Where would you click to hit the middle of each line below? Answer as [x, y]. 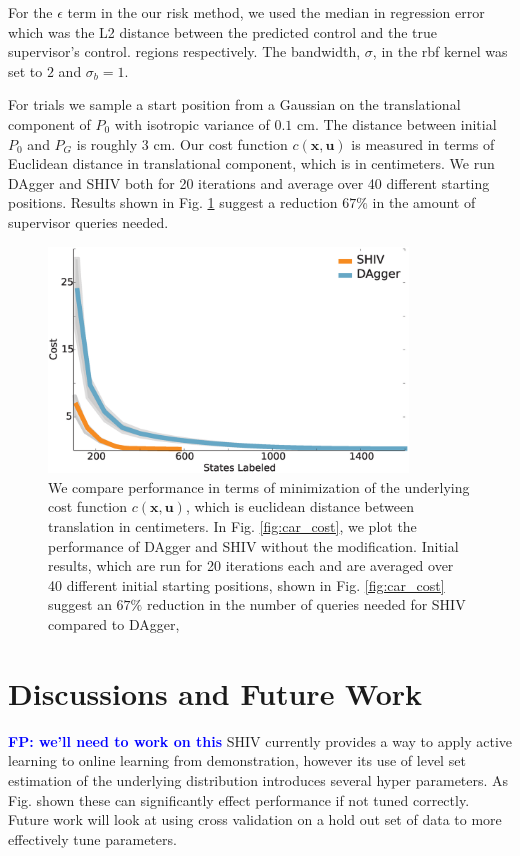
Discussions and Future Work [215, 692]
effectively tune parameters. [92, 838]
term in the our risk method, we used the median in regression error [276, 12]
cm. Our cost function [220, 143]
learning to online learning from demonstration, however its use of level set [237, 760]
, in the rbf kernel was [440, 51]
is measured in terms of [423, 143]
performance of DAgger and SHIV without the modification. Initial [253, 545]
